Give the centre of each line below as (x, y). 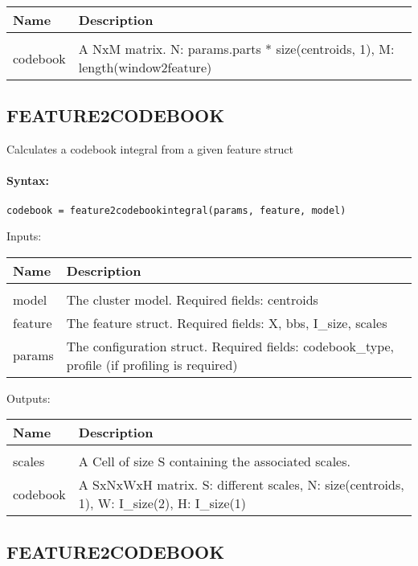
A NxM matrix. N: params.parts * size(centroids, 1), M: (236, 49)
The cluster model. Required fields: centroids (192, 299)
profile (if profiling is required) (152, 364)
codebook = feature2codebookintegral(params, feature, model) (176, 210)
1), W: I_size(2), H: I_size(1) (162, 503)
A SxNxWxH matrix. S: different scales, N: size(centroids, (241, 485)
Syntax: (28, 180)
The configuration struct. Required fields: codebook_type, (230, 346)
